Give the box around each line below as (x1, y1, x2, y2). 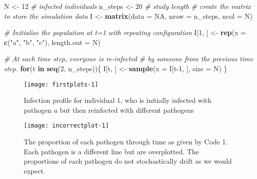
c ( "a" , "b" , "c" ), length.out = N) (4, 37, 101, 47)
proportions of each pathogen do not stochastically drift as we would (24, 156, 232, 166)
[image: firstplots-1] (24, 81, 99, 88)
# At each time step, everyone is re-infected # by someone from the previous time (4, 53, 253, 64)
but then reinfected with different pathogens (59, 104, 194, 115)
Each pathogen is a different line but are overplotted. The (24, 146, 199, 156)
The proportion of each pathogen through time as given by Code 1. (24, 136, 228, 147)
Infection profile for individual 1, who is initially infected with (24, 95, 212, 105)
